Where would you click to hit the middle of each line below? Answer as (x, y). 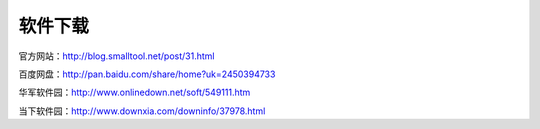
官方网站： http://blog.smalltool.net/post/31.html (116, 56)
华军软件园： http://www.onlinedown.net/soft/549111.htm (134, 92)
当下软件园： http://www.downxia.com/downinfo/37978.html (142, 111)
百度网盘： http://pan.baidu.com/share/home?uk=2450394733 (147, 74)
